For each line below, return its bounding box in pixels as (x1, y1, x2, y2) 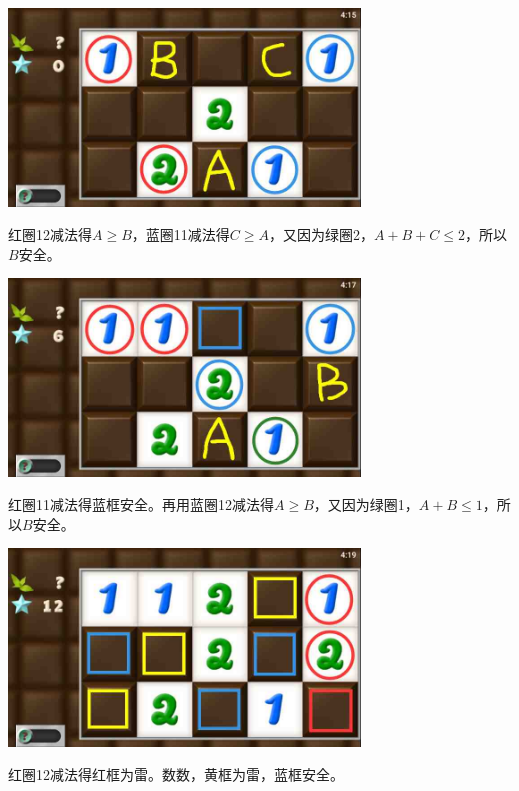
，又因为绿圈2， (268, 224, 374, 245)
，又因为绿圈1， (313, 494, 419, 515)
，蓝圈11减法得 (131, 224, 230, 245)
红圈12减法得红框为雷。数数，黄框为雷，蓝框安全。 (8, 764, 344, 785)
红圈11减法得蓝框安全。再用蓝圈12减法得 (8, 494, 274, 515)
